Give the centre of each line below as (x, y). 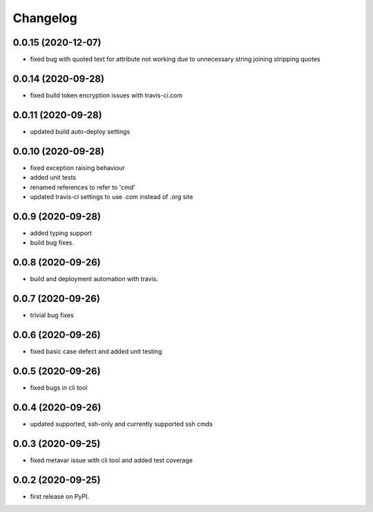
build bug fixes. (52, 243)
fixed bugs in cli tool (59, 388)
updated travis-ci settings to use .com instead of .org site (112, 196)
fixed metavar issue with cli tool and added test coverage (112, 460)
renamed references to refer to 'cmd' (83, 187)
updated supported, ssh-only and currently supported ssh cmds (122, 424)
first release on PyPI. (60, 496)
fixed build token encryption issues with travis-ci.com (106, 95)
